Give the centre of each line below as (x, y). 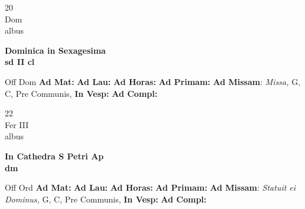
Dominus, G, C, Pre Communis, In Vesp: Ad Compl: (106, 199)
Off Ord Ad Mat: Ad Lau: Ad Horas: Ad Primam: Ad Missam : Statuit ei (150, 187)
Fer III (17, 124)
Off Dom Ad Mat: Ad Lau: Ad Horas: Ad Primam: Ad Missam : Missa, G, (153, 81)
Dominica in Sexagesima (55, 50)
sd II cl (20, 62)
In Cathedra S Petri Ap (54, 156)
